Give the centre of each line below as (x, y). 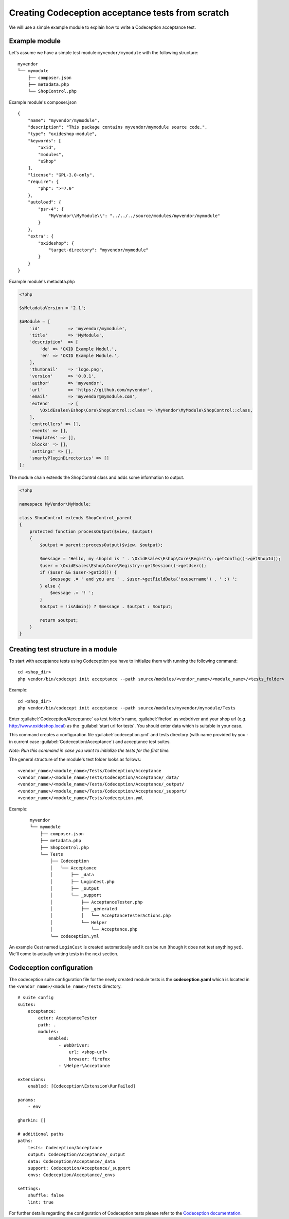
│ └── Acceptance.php (94, 929)
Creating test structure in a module (63, 649)
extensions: (32, 1079)
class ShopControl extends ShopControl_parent (76, 518)
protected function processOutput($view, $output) (91, 531)
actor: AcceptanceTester (68, 1018)
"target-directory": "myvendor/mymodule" (98, 250)
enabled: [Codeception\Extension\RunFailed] (81, 1086)
